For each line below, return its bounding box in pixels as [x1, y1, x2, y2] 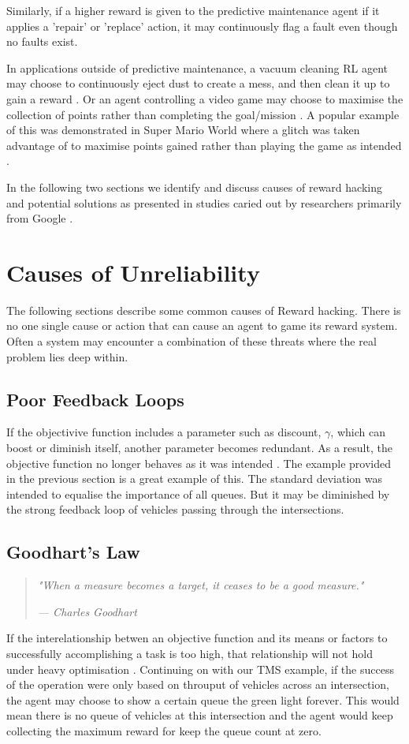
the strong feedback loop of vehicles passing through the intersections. [6, 501, 344, 518]
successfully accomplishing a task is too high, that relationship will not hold [6, 645, 373, 661]
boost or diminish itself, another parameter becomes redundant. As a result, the [6, 439, 392, 456]
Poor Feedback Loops [6, 387, 184, 411]
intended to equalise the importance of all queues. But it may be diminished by [6, 485, 390, 502]
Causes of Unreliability [6, 256, 260, 288]
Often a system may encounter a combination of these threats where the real [6, 333, 377, 350]
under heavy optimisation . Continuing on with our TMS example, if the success [6, 660, 394, 677]
